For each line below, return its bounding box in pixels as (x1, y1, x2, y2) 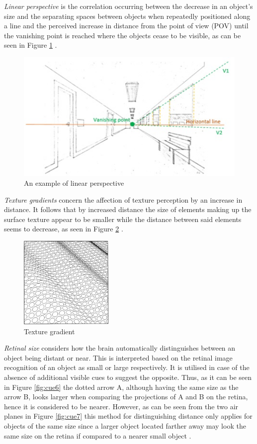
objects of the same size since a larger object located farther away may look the (4, 420, 246, 431)
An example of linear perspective (24, 177, 124, 188)
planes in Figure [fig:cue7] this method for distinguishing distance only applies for (4, 411, 253, 421)
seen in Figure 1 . (4, 40, 57, 50)
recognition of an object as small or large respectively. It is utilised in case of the (4, 362, 250, 372)
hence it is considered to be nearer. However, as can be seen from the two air (4, 401, 239, 411)
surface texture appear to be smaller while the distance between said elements (4, 214, 242, 224)
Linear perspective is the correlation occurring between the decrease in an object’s (4, 1, 253, 11)
